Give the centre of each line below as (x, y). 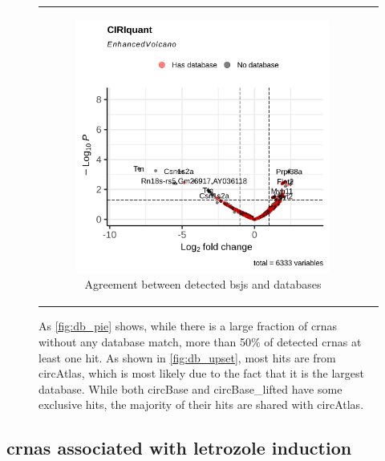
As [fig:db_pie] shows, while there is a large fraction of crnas (188, 326)
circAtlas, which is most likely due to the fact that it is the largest (202, 373)
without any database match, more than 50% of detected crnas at (200, 342)
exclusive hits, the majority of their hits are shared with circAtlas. (201, 404)
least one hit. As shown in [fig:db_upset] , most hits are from (187, 357)
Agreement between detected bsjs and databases (203, 284)
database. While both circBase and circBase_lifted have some (190, 388)
